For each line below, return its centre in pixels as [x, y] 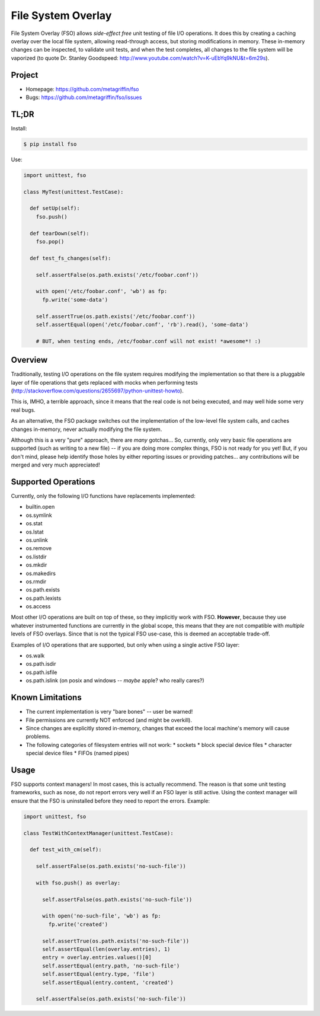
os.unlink [37, 540]
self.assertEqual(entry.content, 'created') [108, 982]
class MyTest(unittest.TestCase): [73, 192]
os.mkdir [36, 565]
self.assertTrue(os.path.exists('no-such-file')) [116, 941]
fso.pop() [50, 242]
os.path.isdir [41, 664]
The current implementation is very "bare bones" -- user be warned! [109, 712]
